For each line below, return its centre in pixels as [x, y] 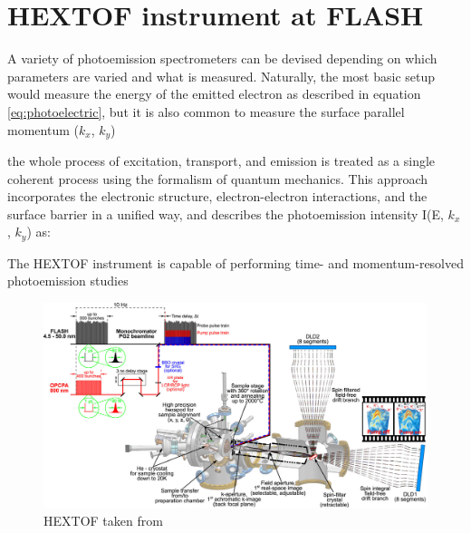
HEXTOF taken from [103, 521]
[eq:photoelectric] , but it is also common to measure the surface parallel [206, 111]
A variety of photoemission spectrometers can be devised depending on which [222, 58]
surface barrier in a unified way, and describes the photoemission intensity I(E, [226, 213]
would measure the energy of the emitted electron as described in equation [214, 94]
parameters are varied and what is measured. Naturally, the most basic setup [221, 76]
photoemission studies [68, 281]
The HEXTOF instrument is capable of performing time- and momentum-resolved [236, 262]
